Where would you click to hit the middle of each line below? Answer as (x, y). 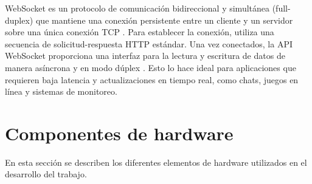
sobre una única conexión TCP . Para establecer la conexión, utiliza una (140, 32)
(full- (281, 8)
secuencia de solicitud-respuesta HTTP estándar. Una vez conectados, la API (149, 43)
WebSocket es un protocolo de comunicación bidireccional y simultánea (137, 8)
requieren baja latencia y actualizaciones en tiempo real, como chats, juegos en (152, 79)
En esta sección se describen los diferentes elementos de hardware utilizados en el (156, 162)
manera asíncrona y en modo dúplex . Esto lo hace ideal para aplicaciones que (151, 67)
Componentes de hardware (119, 133)
